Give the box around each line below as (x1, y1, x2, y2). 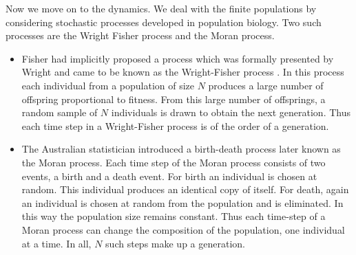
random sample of (21, 105, 98, 120)
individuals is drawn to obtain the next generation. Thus (111, 105, 351, 120)
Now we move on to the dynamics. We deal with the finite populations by (6, 1, 317, 15)
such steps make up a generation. (105, 236, 245, 250)
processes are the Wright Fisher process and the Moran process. (6, 28, 275, 43)
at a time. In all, (21, 236, 92, 250)
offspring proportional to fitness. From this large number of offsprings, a (21, 91, 326, 106)
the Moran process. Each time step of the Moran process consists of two (21, 155, 326, 169)
